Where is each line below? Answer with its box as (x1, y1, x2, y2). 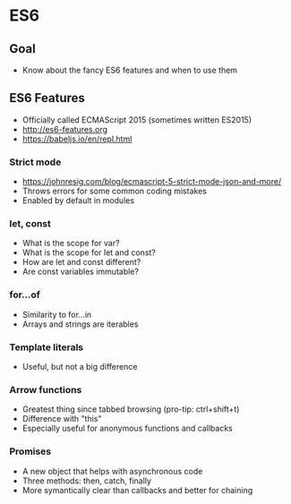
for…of (9, 288, 40, 301)
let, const (9, 218, 52, 230)
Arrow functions (9, 383, 82, 396)
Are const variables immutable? (21, 266, 139, 278)
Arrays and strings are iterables (21, 319, 139, 329)
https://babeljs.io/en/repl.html (21, 133, 133, 144)
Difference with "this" (21, 414, 102, 424)
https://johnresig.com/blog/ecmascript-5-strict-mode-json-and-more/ (21, 176, 282, 187)
